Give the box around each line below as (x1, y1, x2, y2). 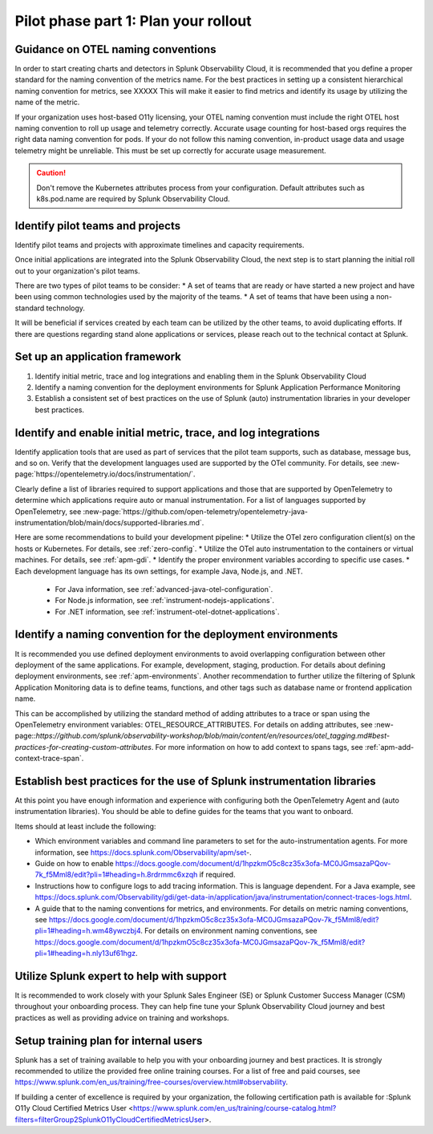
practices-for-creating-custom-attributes (14, 742, 152, 751)
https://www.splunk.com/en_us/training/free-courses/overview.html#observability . (14, 1077, 289, 1087)
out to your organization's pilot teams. (14, 265, 140, 276)
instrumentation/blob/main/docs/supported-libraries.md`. (14, 517, 204, 527)
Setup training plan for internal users (14, 1034, 203, 1047)
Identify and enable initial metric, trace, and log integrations (14, 426, 321, 439)
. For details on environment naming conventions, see (140, 926, 318, 936)
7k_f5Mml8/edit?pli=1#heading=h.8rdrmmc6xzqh (34, 870, 198, 880)
